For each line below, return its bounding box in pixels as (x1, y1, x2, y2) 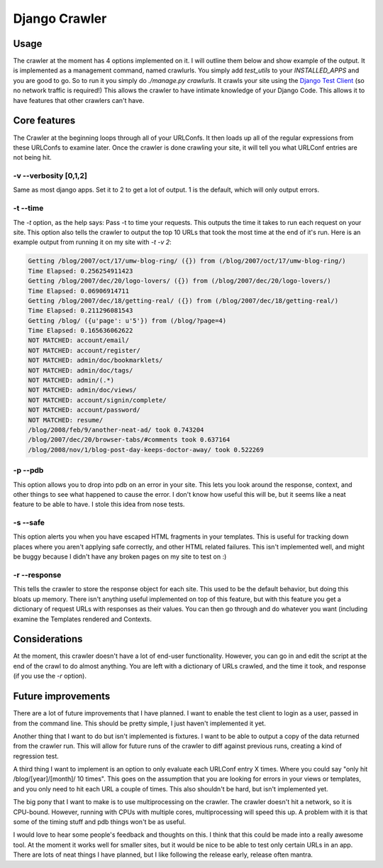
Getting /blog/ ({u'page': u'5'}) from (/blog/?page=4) (28, 317, 227, 324)
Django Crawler (13, 11, 107, 26)
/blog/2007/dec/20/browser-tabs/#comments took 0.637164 (28, 436, 231, 444)
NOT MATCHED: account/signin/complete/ (28, 396, 167, 404)
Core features (13, 114, 76, 127)
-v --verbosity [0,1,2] (13, 171, 88, 181)
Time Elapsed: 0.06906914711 (28, 287, 130, 295)
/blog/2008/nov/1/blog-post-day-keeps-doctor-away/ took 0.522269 (28, 446, 264, 454)
